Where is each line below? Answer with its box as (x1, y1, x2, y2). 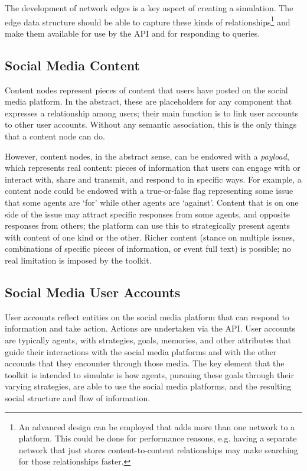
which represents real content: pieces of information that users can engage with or (5, 161, 301, 174)
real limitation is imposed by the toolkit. (5, 254, 152, 266)
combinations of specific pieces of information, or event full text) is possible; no (5, 242, 291, 255)
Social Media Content (5, 56, 140, 74)
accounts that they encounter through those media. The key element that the (5, 357, 285, 369)
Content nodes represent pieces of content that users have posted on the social (5, 83, 288, 96)
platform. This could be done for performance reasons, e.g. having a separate (18, 432, 297, 444)
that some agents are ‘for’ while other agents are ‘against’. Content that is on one (5, 196, 299, 208)
